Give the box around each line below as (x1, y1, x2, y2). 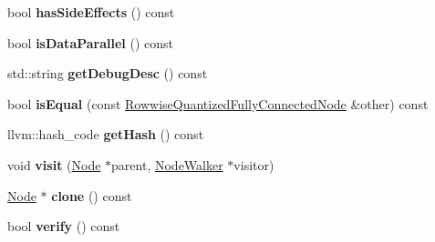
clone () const (51, 186, 132, 205)
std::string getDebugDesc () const (7, 64, 208, 83)
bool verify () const (7, 217, 120, 236)
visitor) (233, 155, 274, 174)
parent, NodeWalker (111, 155, 223, 174)
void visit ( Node (7, 155, 101, 174)
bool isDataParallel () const (7, 33, 174, 52)
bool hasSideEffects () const (7, 3, 175, 21)
